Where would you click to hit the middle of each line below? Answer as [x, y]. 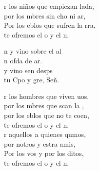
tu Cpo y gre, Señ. [31, 80]
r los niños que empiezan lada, [49, 6]
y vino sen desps [28, 70]
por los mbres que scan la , [44, 105]
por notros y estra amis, [40, 143]
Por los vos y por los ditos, [44, 153]
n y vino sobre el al [33, 51]
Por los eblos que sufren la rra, [50, 25]
